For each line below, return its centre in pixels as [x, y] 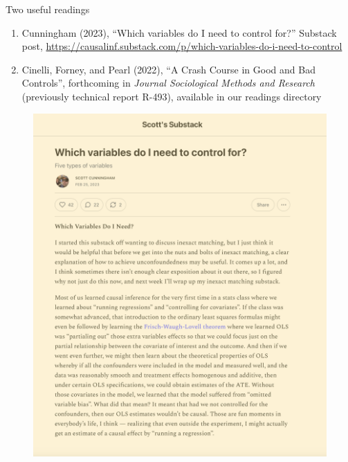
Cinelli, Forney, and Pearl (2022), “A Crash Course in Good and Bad [168, 69]
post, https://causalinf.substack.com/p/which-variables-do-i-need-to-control [182, 46]
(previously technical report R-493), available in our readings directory [172, 96]
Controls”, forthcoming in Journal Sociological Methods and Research [168, 83]
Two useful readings [48, 9]
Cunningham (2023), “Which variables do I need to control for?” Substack [179, 32]
